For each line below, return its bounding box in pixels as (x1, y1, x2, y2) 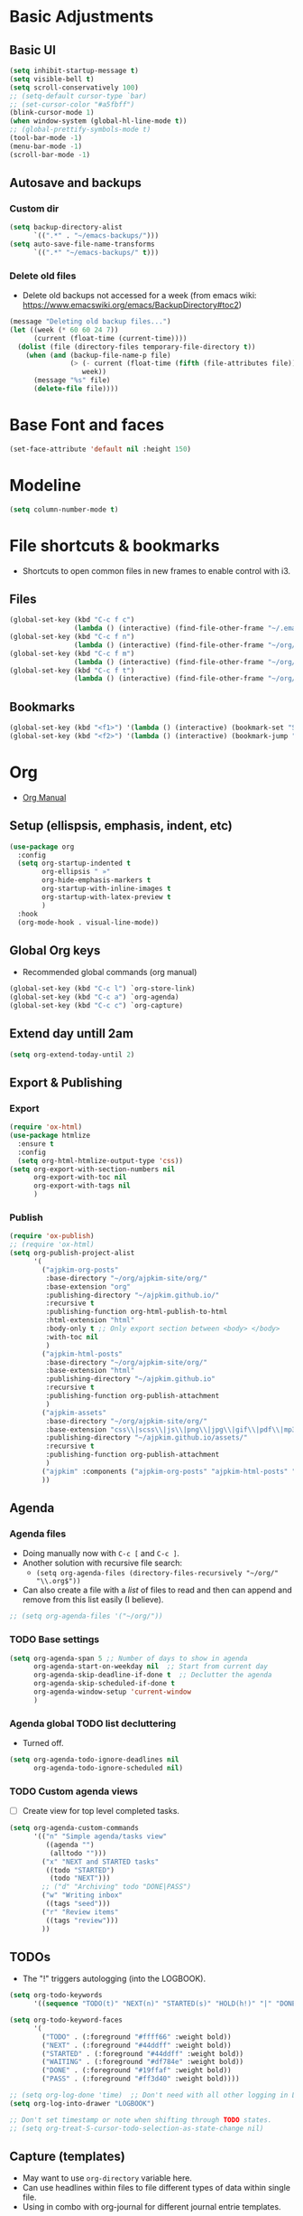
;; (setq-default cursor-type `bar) (9, 91, 147, 100)
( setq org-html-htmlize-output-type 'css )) (17, 1156, 183, 1165)
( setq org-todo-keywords (9, 1991, 103, 2000)
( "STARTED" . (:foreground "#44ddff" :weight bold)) (41, 2049, 244, 2058)
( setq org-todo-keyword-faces (9, 2015, 124, 2025)
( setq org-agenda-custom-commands (9, 1824, 140, 1833)
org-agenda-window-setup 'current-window (32, 1687, 192, 1696)
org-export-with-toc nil (32, 1173, 127, 1182)
